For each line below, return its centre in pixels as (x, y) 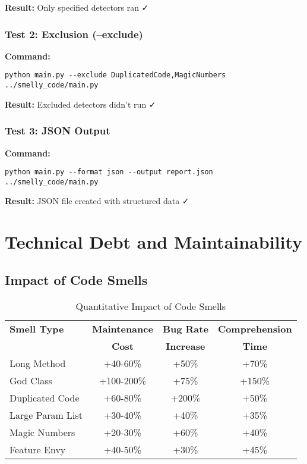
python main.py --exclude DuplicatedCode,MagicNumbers (115, 75)
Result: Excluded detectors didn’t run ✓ (80, 104)
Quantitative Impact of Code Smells (151, 306)
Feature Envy (38, 449)
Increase (186, 346)
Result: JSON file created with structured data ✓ (97, 201)
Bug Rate (185, 328)
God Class (31, 380)
